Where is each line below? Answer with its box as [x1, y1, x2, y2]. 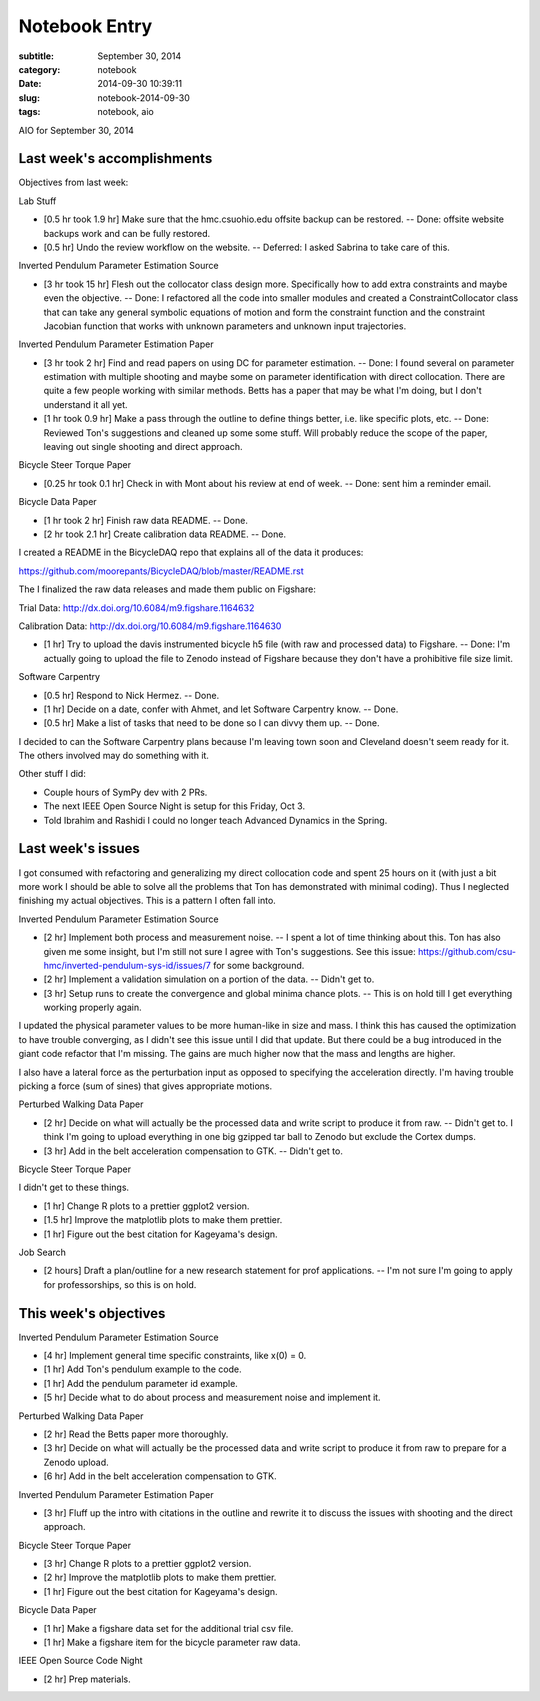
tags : [18, 106, 41, 118]
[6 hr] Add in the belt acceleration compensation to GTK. [43, 1470, 277, 1482]
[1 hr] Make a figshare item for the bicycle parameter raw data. [43, 1636, 301, 1649]
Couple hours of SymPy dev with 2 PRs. [43, 786, 208, 798]
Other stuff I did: [18, 768, 87, 780]
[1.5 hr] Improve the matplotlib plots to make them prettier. [43, 1214, 283, 1226]
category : [18, 63, 61, 75]
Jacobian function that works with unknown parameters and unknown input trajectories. [43, 320, 407, 332]
